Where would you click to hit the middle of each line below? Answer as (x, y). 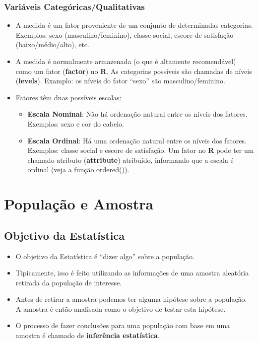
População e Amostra (79, 204)
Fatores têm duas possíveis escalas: (68, 97)
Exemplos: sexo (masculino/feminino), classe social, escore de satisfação (125, 34)
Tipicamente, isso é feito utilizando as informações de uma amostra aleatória (132, 273)
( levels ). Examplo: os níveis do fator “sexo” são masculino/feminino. (120, 81)
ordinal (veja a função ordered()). (78, 170)
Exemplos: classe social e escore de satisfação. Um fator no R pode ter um (141, 150)
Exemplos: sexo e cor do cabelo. (76, 123)
